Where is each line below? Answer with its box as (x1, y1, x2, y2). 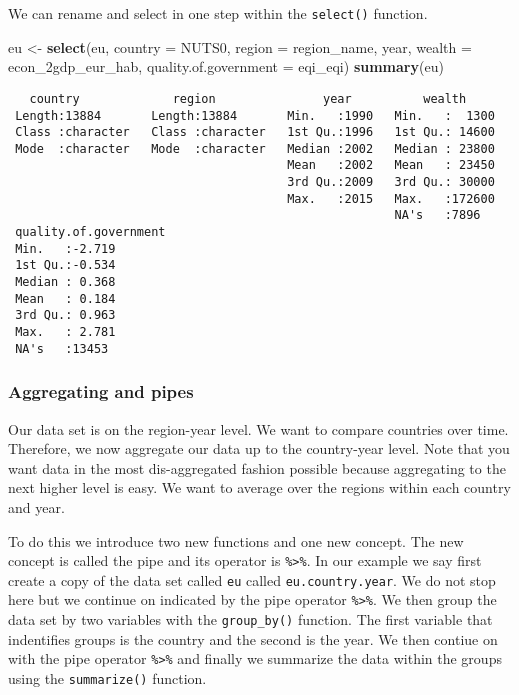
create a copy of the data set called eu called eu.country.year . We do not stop (8, 569, 496, 590)
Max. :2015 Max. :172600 (287, 191, 495, 206)
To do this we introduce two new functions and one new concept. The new (8, 530, 464, 551)
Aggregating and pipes (8, 379, 194, 404)
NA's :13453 (15, 341, 109, 356)
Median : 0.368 (15, 275, 116, 290)
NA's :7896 (394, 208, 481, 223)
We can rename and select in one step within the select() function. (8, 3, 428, 23)
